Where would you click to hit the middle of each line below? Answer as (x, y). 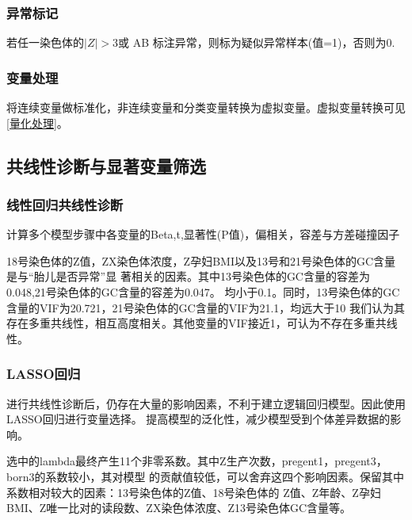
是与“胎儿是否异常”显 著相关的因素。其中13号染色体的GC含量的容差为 (188, 276)
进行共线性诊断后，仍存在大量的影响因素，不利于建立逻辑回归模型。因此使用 (206, 403)
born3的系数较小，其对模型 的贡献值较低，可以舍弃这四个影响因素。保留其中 (206, 476)
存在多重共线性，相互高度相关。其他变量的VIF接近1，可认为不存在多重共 (196, 323)
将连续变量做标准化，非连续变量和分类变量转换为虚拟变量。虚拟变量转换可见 (206, 107)
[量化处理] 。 (37, 122)
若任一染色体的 (45, 42)
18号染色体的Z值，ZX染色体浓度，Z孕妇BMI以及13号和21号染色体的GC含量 (201, 260)
